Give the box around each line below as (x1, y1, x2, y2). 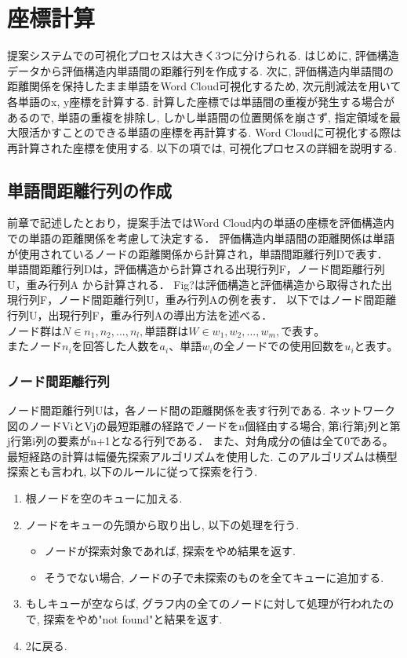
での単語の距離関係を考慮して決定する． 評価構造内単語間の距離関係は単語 (7, 230, 395, 247)
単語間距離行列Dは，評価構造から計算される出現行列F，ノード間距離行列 (7, 261, 385, 277)
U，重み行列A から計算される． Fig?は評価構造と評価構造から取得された (7, 276, 381, 292)
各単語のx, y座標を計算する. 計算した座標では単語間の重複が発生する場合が (7, 93, 394, 109)
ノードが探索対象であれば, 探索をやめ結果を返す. (44, 543, 296, 559)
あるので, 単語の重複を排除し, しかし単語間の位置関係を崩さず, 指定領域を (7, 108, 390, 125)
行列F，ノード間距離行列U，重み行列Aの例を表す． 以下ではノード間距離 (17, 291, 397, 308)
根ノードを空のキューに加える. (25, 490, 183, 506)
